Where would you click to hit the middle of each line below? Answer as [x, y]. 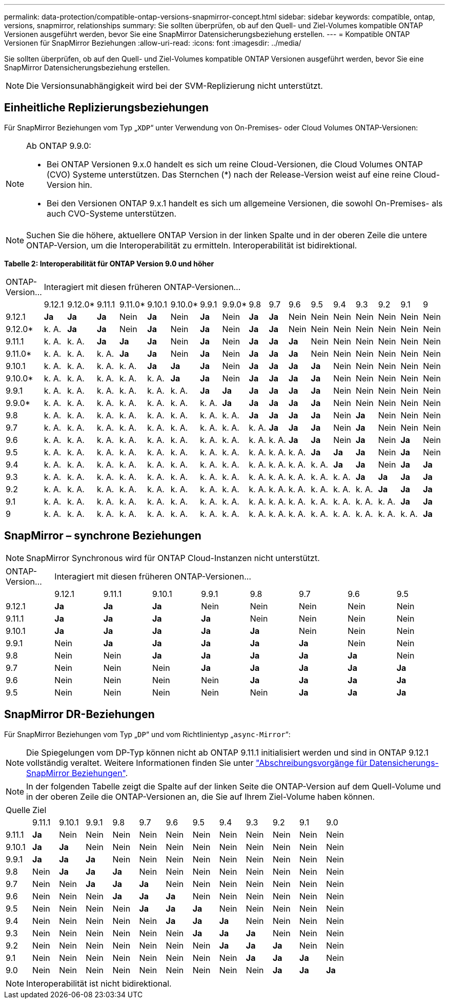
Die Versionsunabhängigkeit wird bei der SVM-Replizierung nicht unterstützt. [175, 86]
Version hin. [69, 185]
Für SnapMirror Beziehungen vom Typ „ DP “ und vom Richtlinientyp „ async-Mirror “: [147, 734]
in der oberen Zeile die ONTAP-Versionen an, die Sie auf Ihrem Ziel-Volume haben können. [201, 796]
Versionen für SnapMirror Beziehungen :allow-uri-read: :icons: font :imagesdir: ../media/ [153, 43]
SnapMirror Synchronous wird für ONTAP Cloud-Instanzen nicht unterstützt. [173, 558]
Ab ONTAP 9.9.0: [59, 146]
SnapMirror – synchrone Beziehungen [103, 536]
